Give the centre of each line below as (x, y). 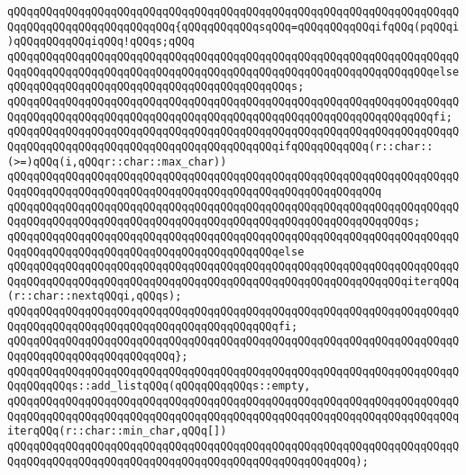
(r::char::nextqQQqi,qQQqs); (95, 296)
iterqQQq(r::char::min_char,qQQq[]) (117, 431)
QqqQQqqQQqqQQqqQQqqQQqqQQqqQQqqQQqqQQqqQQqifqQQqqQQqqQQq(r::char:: (220, 146)
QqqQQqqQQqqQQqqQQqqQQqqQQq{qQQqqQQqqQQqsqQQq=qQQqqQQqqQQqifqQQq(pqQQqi (233, 27)
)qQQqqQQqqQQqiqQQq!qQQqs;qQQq (101, 42)
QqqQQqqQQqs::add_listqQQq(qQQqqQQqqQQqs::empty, (159, 386)
